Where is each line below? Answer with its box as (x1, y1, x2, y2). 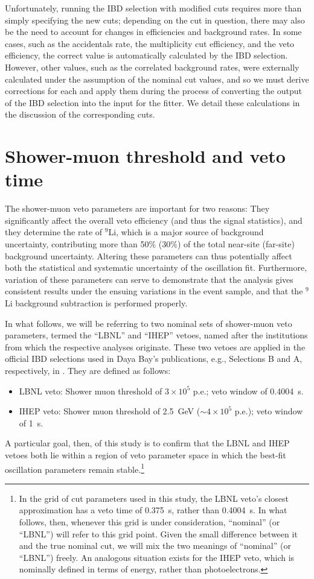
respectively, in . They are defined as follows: (5, 364, 171, 376)
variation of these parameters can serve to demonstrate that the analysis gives (5, 273, 293, 285)
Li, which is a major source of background (108, 226, 264, 238)
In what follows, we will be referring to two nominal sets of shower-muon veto (5, 317, 292, 329)
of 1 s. (19, 416, 43, 429)
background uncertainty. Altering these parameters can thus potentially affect (5, 249, 292, 262)
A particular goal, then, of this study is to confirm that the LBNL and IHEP (5, 437, 290, 449)
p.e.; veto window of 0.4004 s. (193, 384, 304, 397)
